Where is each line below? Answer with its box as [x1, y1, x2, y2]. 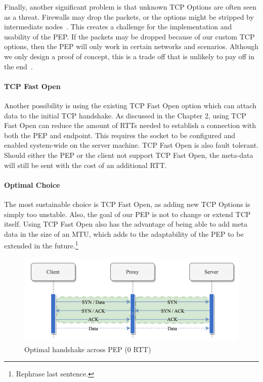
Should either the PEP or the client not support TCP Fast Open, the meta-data [4, 149, 253, 160]
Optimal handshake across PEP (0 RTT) [24, 344, 151, 354]
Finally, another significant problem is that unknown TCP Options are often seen [4, 2, 257, 12]
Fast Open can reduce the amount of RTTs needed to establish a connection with [4, 120, 256, 131]
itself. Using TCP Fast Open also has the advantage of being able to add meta [4, 219, 248, 229]
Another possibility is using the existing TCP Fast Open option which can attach [4, 100, 256, 110]
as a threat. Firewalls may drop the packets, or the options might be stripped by [4, 11, 254, 22]
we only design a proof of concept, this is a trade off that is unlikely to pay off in [4, 51, 255, 61]
